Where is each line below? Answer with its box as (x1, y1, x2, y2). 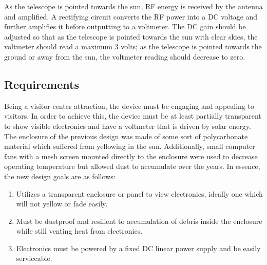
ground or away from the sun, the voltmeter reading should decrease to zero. (4, 51, 245, 62)
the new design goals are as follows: (4, 171, 116, 181)
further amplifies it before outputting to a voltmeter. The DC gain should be (4, 21, 246, 32)
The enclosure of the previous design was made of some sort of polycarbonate (4, 130, 248, 141)
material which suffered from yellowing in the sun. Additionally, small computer (4, 141, 255, 152)
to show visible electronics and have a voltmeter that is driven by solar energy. (4, 120, 251, 131)
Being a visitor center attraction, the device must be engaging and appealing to (4, 100, 254, 111)
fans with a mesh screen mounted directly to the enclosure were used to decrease (4, 150, 258, 161)
